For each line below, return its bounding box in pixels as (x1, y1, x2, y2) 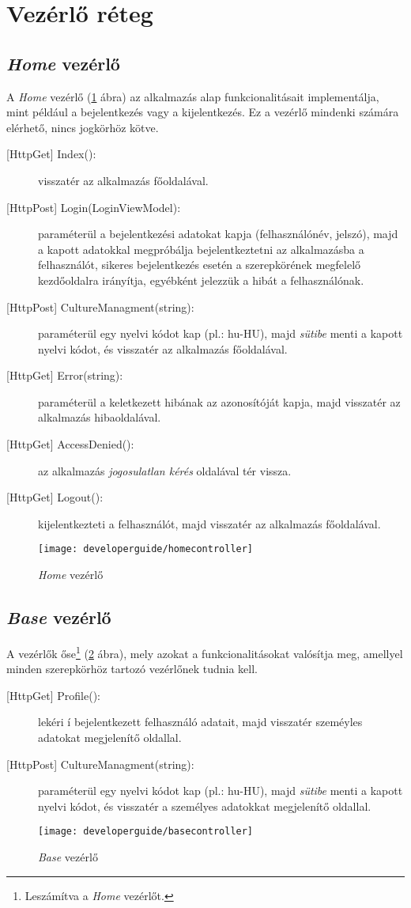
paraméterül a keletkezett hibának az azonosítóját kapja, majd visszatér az (38, 393, 401, 410)
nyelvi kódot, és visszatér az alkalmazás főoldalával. (38, 340, 288, 357)
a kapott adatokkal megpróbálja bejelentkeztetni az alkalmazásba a (38, 240, 364, 257)
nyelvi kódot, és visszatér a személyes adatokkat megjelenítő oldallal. (38, 797, 371, 814)
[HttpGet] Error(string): (6, 367, 123, 384)
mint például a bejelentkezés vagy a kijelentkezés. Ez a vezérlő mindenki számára (6, 104, 399, 120)
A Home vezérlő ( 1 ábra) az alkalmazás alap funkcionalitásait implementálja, (6, 88, 379, 104)
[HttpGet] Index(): (6, 146, 96, 162)
